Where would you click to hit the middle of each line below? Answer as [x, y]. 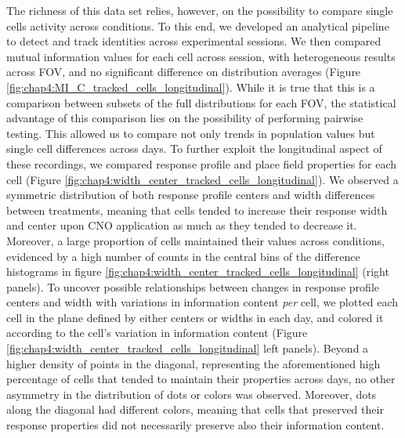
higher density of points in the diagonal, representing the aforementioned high [193, 363]
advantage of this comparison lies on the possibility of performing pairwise [185, 118]
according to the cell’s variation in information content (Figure [157, 333]
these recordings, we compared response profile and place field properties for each [202, 163]
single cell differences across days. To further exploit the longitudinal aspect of [194, 148]
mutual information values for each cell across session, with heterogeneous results [201, 56]
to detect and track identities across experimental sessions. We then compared [194, 41]
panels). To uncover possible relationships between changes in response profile [193, 286]
